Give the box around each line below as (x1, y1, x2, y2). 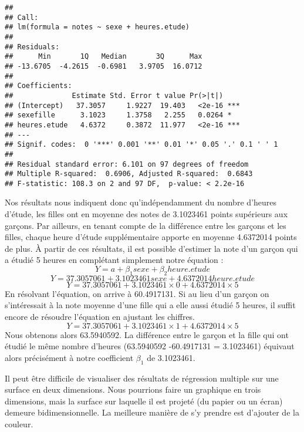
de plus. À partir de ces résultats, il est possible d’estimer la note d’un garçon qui (5, 242, 298, 254)
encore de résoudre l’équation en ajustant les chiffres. (5, 310, 195, 323)
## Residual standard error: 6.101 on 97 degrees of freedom (5, 160, 249, 168)
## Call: (5, 13, 39, 22)
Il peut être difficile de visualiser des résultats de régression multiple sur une (5, 372, 279, 384)
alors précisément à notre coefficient (5, 351, 134, 363)
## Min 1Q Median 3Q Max (5, 52, 202, 61)
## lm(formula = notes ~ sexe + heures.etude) (5, 23, 190, 32)
